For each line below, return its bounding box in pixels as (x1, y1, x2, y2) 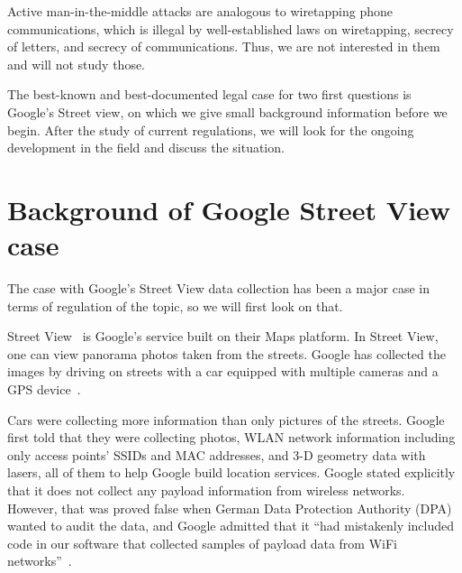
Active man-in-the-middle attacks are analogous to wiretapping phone (7, 2, 394, 20)
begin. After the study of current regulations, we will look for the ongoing (7, 120, 414, 139)
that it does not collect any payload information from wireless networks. (7, 481, 405, 499)
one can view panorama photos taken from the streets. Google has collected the (7, 344, 446, 363)
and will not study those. (7, 54, 146, 73)
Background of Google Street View (7, 190, 451, 227)
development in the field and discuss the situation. (7, 138, 285, 157)
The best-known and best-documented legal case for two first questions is (7, 85, 412, 104)
